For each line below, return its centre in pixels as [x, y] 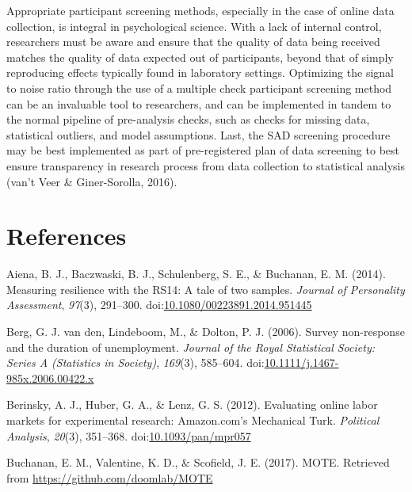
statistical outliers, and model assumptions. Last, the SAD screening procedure [198, 134]
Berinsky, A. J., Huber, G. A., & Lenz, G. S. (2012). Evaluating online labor [192, 404]
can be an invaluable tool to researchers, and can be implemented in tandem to [199, 103]
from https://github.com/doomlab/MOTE [110, 477]
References [67, 236]
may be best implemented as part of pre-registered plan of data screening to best [203, 150]
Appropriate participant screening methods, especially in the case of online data [200, 10]
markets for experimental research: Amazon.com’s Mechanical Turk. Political [193, 420]
